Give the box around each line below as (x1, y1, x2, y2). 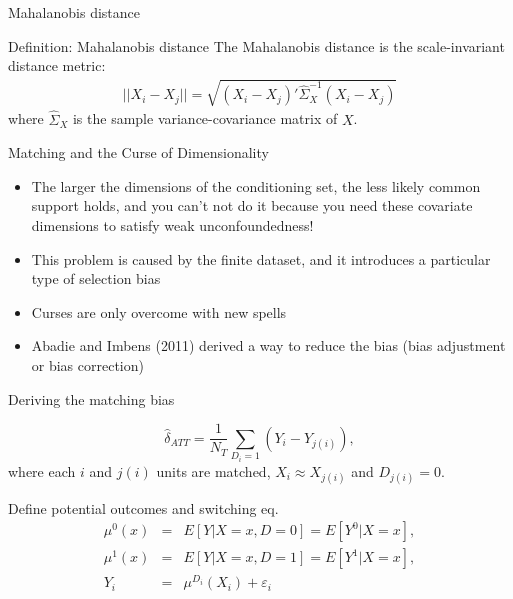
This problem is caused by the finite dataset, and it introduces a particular (31, 248, 491, 269)
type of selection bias (31, 268, 161, 289)
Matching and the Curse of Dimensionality (8, 142, 269, 163)
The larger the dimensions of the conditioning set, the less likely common (31, 175, 481, 196)
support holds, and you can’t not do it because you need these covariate (31, 195, 473, 216)
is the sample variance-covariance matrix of (72, 108, 338, 129)
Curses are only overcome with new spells (31, 301, 287, 322)
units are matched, (156, 460, 271, 481)
